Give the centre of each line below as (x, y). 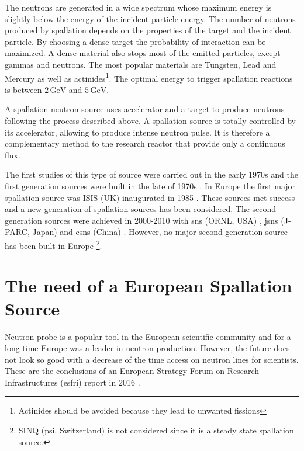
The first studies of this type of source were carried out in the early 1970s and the (151, 174)
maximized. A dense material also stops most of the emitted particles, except (143, 53)
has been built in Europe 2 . (53, 244)
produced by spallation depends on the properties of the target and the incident (148, 30)
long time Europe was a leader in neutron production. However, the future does (147, 348)
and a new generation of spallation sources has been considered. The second (141, 209)
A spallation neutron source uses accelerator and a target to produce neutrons (145, 109)
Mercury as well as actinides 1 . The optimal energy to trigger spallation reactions (149, 77)
